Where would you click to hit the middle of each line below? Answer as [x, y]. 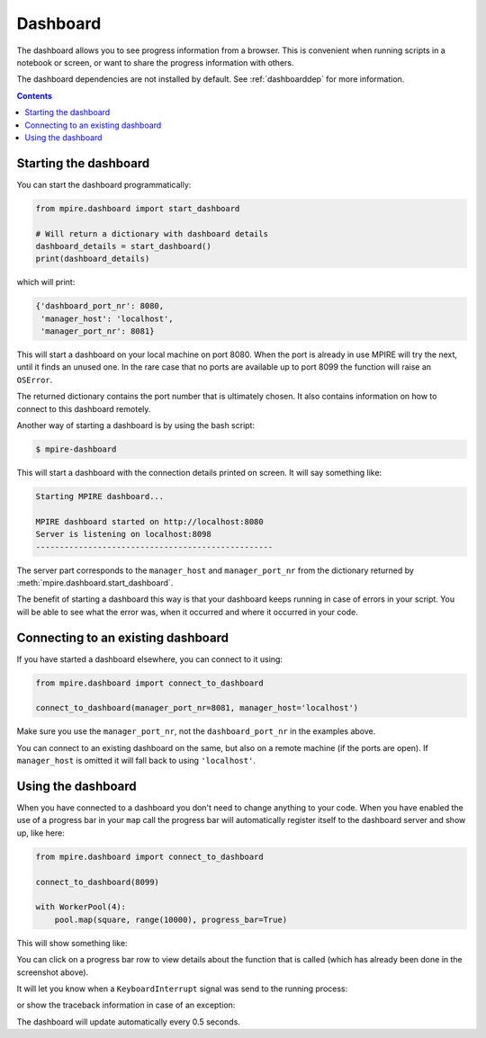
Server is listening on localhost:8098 [123, 534]
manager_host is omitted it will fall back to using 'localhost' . [136, 761]
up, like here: [40, 833]
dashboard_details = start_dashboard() [123, 246]
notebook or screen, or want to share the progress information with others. [155, 62]
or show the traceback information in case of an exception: [126, 1005]
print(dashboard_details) [93, 259]
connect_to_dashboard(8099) [97, 882]
